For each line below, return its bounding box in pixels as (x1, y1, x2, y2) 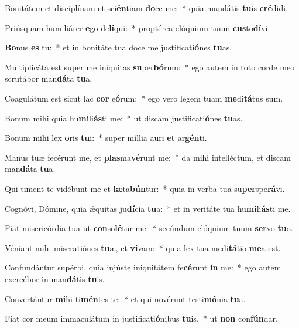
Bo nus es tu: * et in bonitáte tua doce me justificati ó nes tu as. (5, 41, 232, 53)
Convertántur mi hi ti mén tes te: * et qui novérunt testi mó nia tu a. (5, 292, 246, 305)
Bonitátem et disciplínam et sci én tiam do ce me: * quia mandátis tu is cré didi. (5, 2, 288, 13)
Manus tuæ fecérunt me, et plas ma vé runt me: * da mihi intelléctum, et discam (5, 151, 291, 163)
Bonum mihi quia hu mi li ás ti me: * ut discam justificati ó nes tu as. (5, 111, 243, 124)
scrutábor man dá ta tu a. (5, 72, 92, 84)
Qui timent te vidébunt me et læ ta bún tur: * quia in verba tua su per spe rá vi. (5, 182, 285, 194)
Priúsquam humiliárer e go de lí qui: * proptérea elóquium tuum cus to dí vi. (5, 21, 270, 33)
